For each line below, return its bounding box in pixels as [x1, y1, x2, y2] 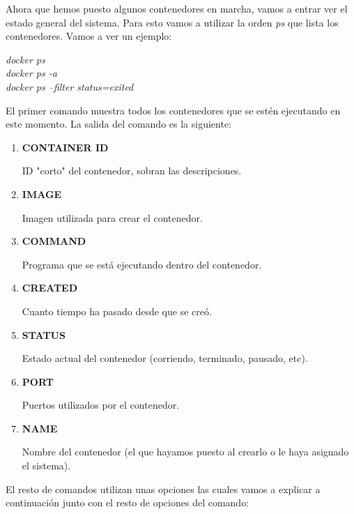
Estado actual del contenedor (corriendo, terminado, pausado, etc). [22, 351, 308, 365]
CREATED [22, 280, 78, 295]
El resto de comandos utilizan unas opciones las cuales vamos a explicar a [6, 481, 321, 496]
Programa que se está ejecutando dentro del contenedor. [22, 257, 262, 271]
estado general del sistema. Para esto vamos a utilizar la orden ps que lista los [6, 15, 339, 29]
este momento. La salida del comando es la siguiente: [6, 116, 232, 131]
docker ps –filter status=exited [6, 79, 134, 93]
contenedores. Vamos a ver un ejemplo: [6, 29, 172, 43]
